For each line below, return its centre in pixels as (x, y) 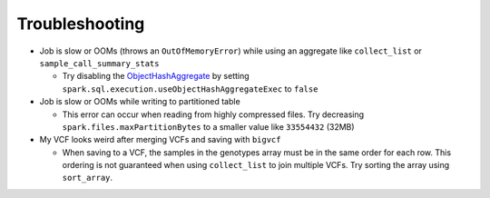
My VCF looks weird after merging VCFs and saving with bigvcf (160, 140)
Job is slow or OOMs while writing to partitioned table (140, 102)
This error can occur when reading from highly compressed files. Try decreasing (213, 114)
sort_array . (88, 178)
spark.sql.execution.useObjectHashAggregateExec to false (190, 89)
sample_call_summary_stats (99, 63)
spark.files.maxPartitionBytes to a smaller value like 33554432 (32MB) (208, 126)
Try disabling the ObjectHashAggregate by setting (156, 76)
